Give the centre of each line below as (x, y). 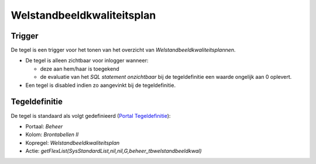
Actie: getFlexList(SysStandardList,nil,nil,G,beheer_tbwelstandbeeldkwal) (114, 151)
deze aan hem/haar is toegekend (80, 69)
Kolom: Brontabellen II (52, 135)
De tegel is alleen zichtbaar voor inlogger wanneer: (87, 61)
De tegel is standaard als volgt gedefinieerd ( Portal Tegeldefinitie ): (91, 116)
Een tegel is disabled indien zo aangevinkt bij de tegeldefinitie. (100, 85)
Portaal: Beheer (44, 126)
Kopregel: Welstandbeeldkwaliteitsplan (73, 142)
